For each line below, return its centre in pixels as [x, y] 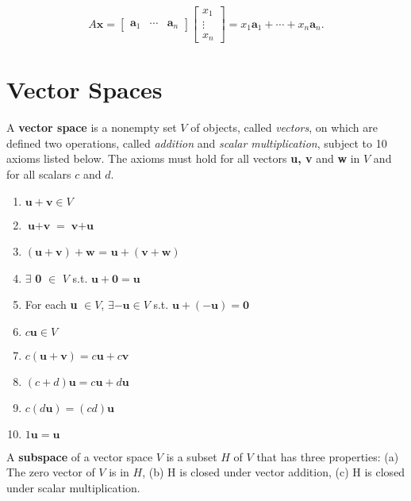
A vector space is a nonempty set [92, 127]
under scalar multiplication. [73, 488]
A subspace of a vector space [80, 456]
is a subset [192, 456]
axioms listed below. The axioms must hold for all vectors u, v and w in [183, 158]
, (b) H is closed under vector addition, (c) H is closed [274, 472]
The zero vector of [51, 472]
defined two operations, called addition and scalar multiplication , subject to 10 [197, 143]
